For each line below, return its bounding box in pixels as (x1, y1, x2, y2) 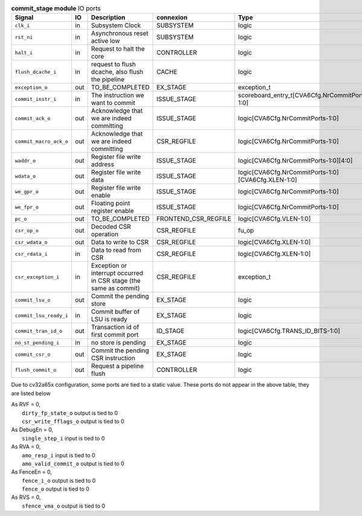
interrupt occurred (91, 269, 144, 277)
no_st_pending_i (14, 339, 60, 346)
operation (91, 230, 119, 239)
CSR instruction (91, 354, 136, 363)
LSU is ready (91, 315, 128, 323)
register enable (91, 207, 134, 215)
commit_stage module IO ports (11, 4, 101, 13)
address (91, 160, 115, 169)
